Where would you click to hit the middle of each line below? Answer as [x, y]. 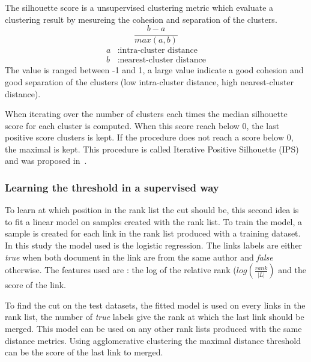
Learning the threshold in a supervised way [112, 187]
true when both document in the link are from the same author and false [139, 257]
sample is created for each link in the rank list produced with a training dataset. [153, 233]
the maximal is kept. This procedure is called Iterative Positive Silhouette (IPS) [152, 149]
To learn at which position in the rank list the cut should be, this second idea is [152, 210]
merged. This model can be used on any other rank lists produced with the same [153, 329]
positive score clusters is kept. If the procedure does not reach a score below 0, [149, 137]
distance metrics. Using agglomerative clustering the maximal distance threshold [153, 340]
